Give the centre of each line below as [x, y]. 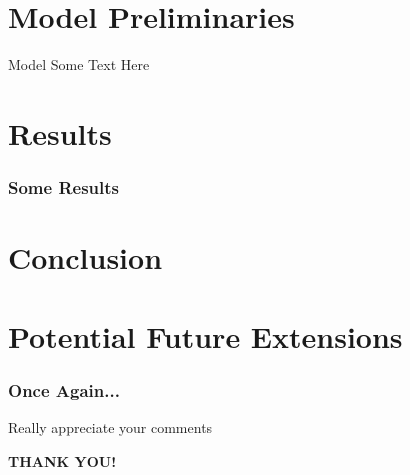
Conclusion [85, 257]
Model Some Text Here [79, 64]
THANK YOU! [62, 460]
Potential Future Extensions [205, 335]
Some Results [63, 187]
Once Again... [64, 389]
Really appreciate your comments [110, 426]
